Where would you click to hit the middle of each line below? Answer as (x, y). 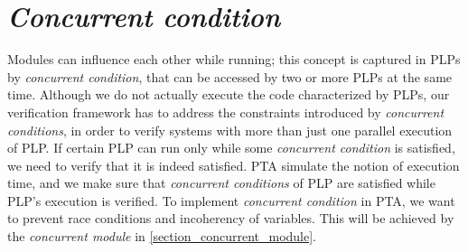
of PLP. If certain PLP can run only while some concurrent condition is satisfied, (231, 148)
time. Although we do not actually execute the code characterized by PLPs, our (229, 94)
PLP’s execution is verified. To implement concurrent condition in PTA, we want (231, 200)
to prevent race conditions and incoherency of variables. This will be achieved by (231, 218)
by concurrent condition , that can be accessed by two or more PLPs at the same (230, 76)
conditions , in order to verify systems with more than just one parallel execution (230, 130)
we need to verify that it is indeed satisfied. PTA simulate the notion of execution (234, 165)
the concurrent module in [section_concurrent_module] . (162, 236)
